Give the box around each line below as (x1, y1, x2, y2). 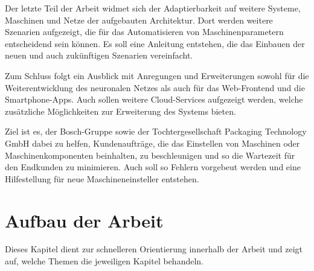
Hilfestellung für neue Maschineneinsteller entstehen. (5, 172, 199, 185)
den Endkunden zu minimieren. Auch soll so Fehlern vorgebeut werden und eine (5, 161, 301, 173)
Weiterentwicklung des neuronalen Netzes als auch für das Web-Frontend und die (5, 81, 305, 94)
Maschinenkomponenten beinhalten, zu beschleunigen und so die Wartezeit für (5, 148, 295, 161)
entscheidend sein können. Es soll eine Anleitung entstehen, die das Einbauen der (5, 37, 305, 49)
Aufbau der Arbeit (5, 208, 164, 232)
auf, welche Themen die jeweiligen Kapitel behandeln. (5, 255, 203, 267)
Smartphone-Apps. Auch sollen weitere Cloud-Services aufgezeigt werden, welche (5, 93, 303, 106)
